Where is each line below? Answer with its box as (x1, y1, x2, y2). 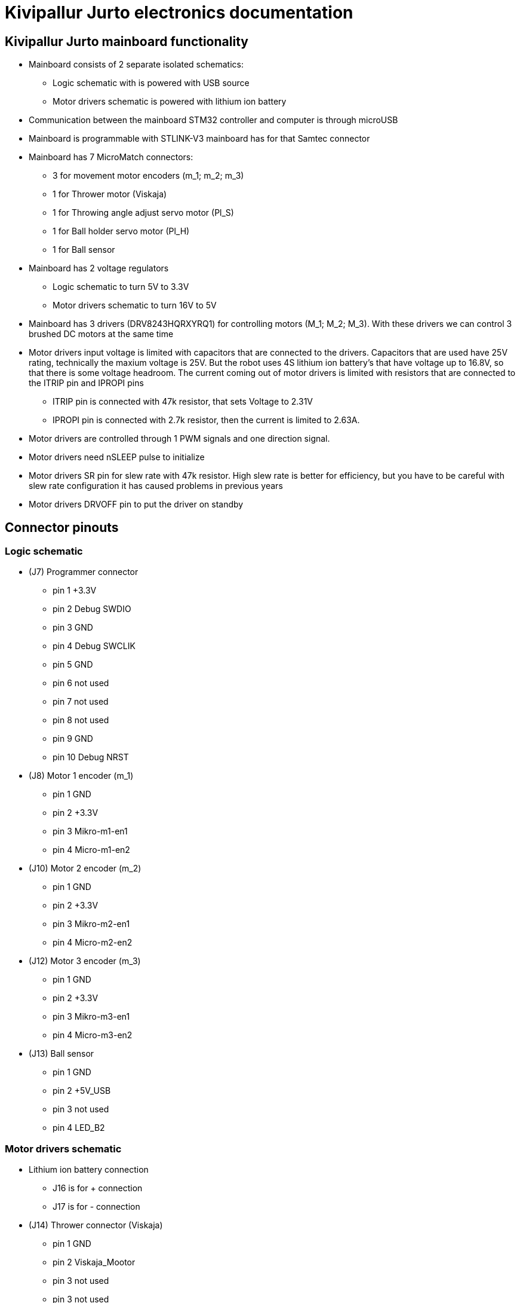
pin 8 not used (53, 715, 109, 726)
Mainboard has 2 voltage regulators (29, 263, 169, 274)
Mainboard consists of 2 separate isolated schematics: (29, 59, 244, 70)
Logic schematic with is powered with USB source (53, 78, 250, 88)
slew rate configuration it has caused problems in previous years (29, 481, 283, 491)
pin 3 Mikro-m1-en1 (53, 826, 128, 837)
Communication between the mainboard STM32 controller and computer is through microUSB (29, 115, 398, 126)
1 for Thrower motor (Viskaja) (53, 189, 167, 200)
